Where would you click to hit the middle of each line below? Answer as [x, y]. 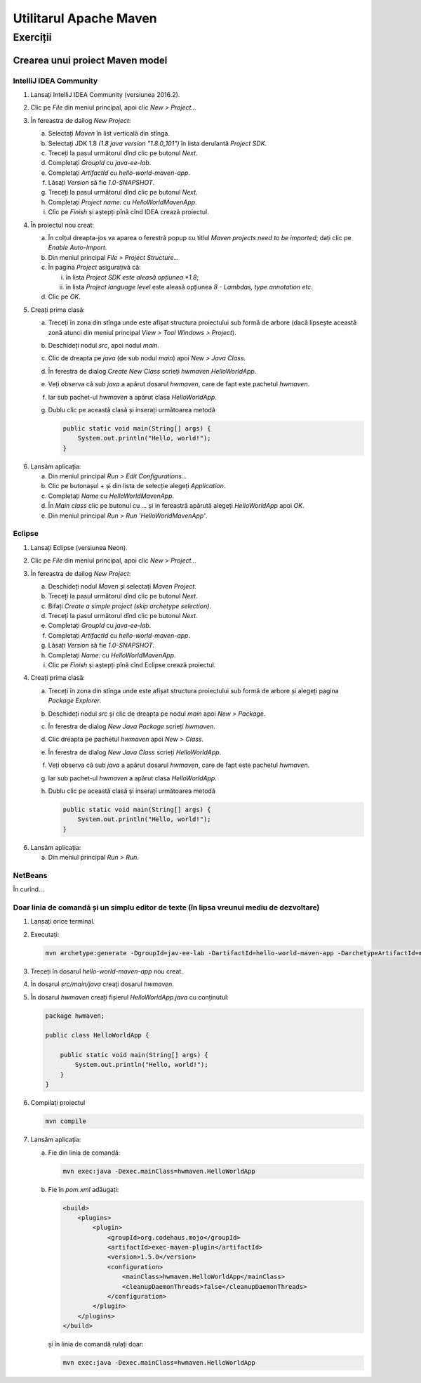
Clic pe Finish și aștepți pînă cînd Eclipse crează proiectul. [132, 665]
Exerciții [32, 37]
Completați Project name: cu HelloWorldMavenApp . [122, 202]
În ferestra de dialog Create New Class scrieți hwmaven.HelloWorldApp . [152, 371]
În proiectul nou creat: [62, 225]
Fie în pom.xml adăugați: [83, 1189]
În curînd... [28, 889]
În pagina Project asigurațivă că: [95, 268]
